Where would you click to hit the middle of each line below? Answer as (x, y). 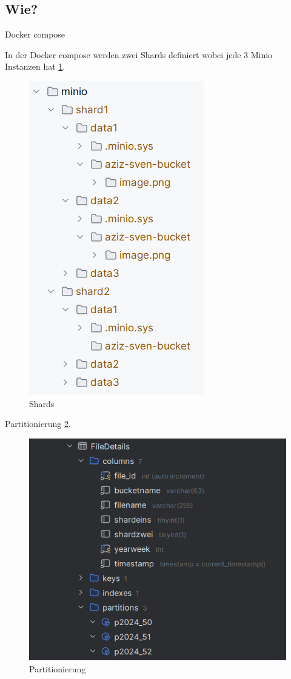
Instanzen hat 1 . (35, 66)
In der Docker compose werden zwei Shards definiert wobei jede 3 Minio (139, 54)
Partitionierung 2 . (38, 424)
